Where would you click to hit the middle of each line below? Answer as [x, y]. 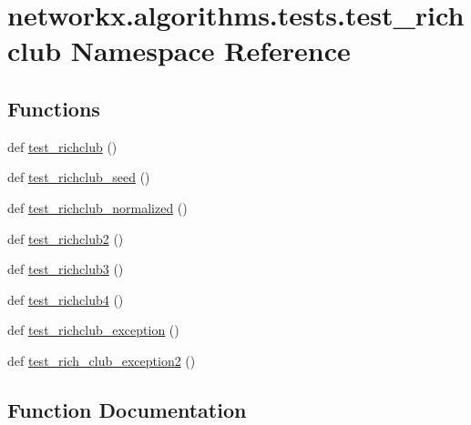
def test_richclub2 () [66, 238]
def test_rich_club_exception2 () [102, 360]
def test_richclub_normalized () [97, 207]
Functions [54, 108]
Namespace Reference [210, 51]
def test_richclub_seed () [79, 177]
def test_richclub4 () [66, 299]
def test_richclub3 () [66, 269]
